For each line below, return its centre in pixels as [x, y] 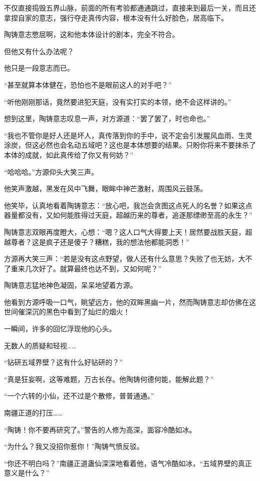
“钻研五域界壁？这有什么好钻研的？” [63, 362]
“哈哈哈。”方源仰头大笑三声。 [51, 171]
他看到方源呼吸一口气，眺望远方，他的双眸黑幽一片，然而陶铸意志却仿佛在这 [130, 302]
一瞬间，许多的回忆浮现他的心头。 [60, 329]
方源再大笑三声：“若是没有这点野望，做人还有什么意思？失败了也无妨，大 [125, 259]
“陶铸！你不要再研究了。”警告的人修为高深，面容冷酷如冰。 [100, 429]
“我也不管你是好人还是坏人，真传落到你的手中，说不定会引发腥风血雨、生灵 [128, 135]
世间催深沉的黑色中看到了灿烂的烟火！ [67, 312]
